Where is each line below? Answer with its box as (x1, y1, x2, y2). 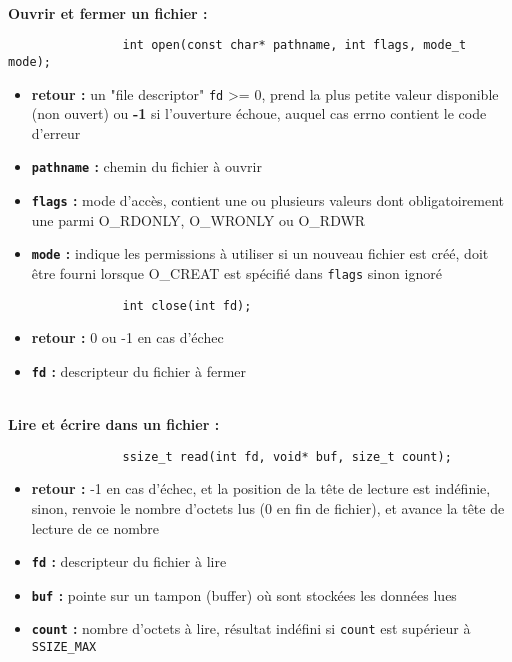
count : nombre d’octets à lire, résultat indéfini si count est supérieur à (31, 618, 471, 639)
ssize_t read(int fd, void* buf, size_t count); (122, 449, 452, 464)
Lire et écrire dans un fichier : (8, 414, 220, 435)
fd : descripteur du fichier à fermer (31, 360, 247, 381)
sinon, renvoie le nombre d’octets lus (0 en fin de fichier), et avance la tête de (31, 497, 505, 518)
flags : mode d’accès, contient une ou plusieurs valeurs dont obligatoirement (31, 190, 505, 210)
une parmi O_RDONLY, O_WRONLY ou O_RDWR (31, 209, 366, 230)
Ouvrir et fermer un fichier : (8, 2, 208, 23)
